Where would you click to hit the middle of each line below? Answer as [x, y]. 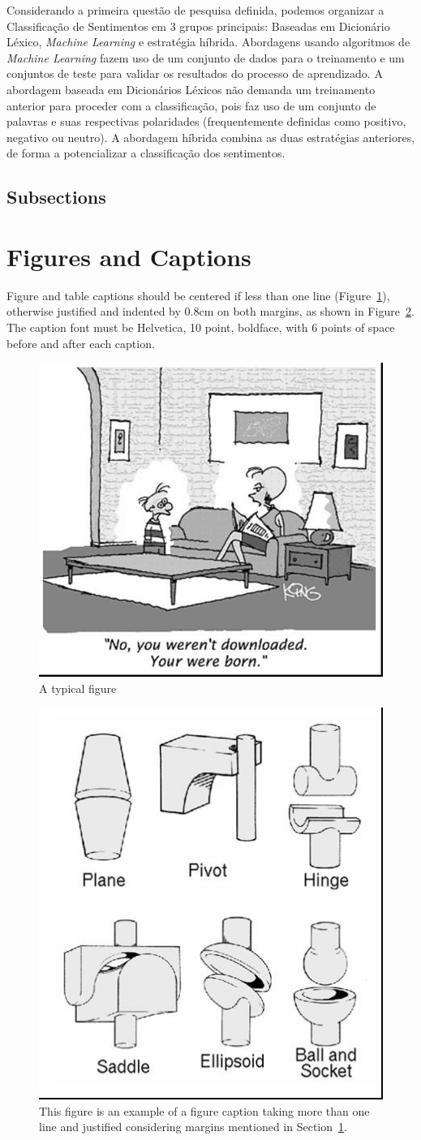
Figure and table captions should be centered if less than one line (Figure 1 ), [198, 295]
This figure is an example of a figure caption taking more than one [204, 1110]
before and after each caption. [81, 343]
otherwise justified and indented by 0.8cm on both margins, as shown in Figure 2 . [210, 311]
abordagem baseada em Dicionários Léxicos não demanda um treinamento [191, 89]
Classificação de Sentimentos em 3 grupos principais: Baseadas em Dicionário [198, 26]
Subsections [56, 197]
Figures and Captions [129, 256]
